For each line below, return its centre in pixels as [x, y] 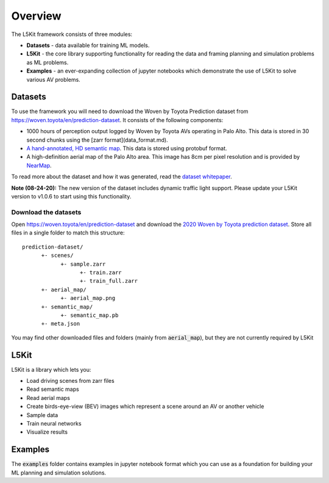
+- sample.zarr [83, 264]
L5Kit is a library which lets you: [51, 369]
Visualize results [47, 432]
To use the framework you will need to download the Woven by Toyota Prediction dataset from [130, 111]
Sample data [42, 415]
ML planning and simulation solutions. [59, 473]
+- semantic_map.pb [90, 315]
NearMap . [39, 165]
